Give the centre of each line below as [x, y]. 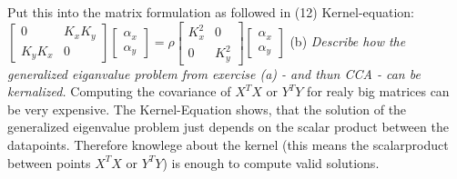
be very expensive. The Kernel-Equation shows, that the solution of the [207, 109]
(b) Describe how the [348, 41]
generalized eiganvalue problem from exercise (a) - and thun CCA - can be [214, 73]
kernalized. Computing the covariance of [119, 91]
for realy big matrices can [378, 91]
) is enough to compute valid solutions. [271, 162]
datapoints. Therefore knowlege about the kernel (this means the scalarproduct [228, 144]
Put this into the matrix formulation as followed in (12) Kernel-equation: [211, 12]
